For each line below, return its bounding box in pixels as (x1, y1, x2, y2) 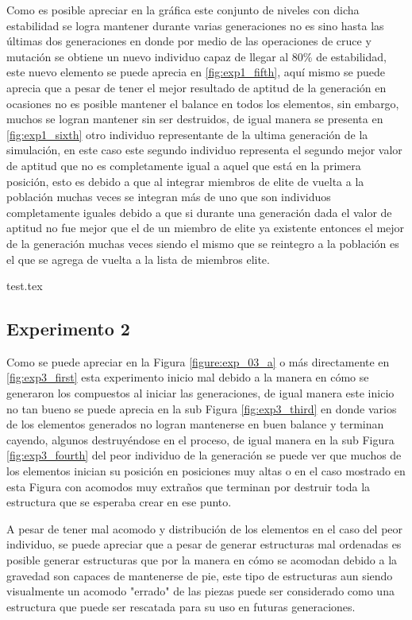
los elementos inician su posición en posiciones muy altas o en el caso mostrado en (6, 463, 406, 479)
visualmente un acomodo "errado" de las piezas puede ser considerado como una (6, 583, 395, 599)
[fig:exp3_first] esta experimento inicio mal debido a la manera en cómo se (6, 369, 369, 386)
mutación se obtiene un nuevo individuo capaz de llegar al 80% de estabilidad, (6, 48, 387, 64)
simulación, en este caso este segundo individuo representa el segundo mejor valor (6, 141, 402, 158)
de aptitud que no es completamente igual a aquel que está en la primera (6, 157, 361, 173)
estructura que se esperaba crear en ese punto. (6, 494, 232, 510)
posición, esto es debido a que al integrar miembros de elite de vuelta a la (6, 172, 364, 189)
